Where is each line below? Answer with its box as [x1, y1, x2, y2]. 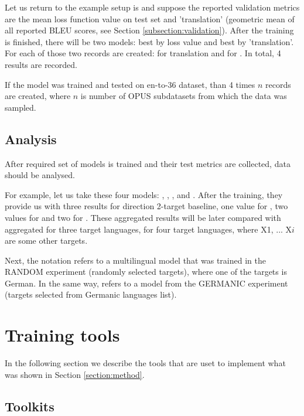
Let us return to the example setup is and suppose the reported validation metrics [5, 1, 300, 13]
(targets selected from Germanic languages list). [5, 288, 177, 301]
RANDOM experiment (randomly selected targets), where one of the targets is [5, 265, 287, 278]
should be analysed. [5, 169, 75, 181]
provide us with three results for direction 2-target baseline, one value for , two [5, 200, 288, 212]
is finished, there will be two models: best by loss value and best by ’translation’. [5, 35, 294, 47]
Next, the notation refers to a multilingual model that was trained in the [5, 254, 266, 266]
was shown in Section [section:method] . [5, 368, 145, 380]
